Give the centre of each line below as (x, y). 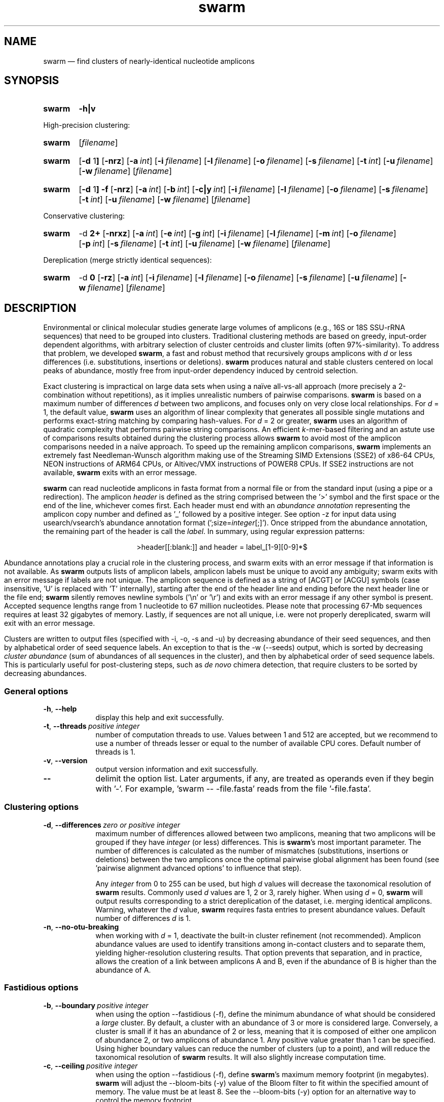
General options (36, 691)
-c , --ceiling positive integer (90, 1065)
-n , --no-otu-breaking (81, 927)
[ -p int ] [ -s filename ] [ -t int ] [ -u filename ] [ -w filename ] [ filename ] (205, 244)
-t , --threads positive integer (91, 726)
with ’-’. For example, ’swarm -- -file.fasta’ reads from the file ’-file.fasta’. (233, 789)
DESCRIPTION (40, 308)
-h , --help (60, 709)
